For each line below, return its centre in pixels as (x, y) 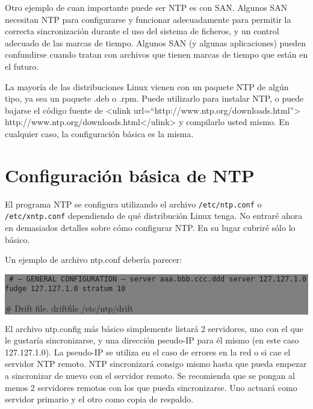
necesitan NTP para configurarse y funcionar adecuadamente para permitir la (148, 19)
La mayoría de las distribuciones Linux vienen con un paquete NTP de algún (147, 86)
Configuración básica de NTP (130, 175)
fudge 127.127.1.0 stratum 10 (65, 289)
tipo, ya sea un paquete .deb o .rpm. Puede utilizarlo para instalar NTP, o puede (154, 98)
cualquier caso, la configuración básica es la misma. (99, 133)
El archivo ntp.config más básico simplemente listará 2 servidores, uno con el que (154, 328)
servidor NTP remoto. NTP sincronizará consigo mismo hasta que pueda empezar (156, 364)
